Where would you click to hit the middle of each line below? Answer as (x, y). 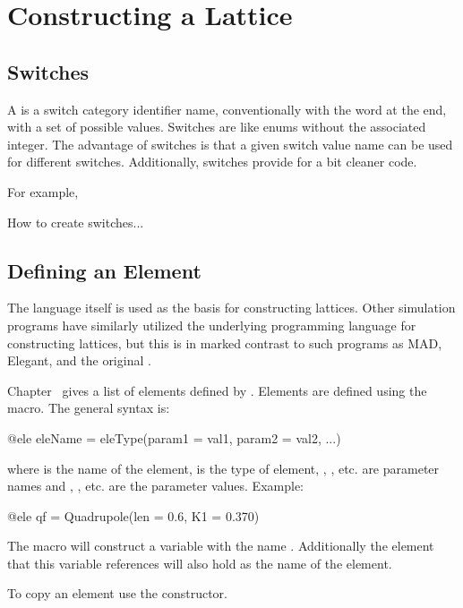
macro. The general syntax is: (89, 408)
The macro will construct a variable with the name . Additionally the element (221, 546)
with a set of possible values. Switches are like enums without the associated (217, 127)
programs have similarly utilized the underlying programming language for (212, 325)
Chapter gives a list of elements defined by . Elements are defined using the (217, 390)
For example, (43, 191)
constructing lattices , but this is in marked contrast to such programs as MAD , (225, 343)
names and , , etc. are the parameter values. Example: (155, 486)
